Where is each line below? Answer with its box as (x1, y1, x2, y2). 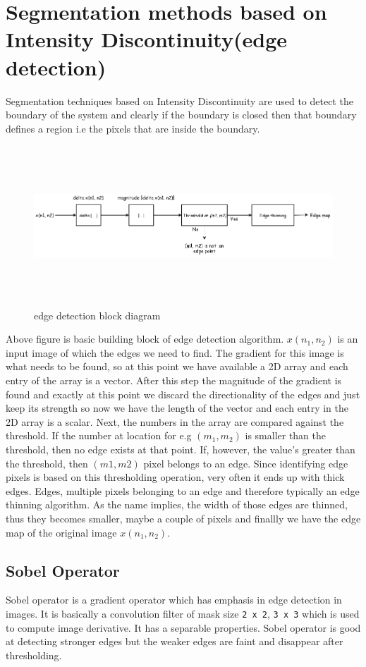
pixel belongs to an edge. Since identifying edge (143, 455, 348, 470)
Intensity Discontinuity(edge (6, 25, 288, 54)
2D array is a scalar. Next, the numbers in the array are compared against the (6, 414, 344, 429)
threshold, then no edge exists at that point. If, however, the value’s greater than (6, 441, 355, 456)
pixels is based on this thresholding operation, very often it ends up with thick (6, 470, 345, 484)
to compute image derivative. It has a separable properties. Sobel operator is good (6, 620, 361, 635)
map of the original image (6, 525, 117, 539)
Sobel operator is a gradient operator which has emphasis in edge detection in (6, 592, 342, 607)
